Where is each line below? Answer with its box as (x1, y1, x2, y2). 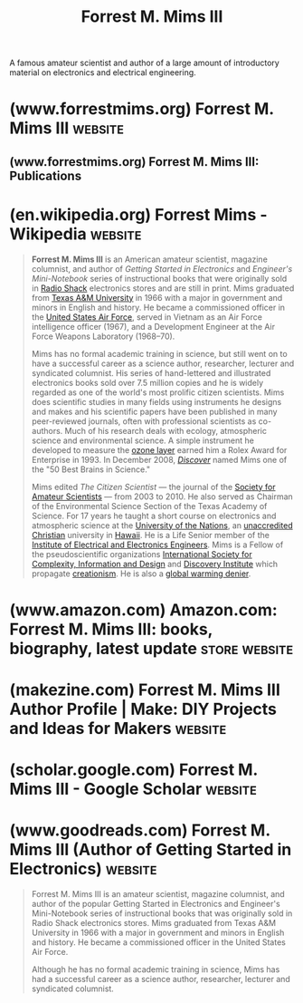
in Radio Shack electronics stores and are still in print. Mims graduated (31, 283, 295, 294)
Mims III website (9, 118, 125, 139)
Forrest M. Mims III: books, (9, 619, 213, 640)
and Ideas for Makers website (9, 718, 227, 739)
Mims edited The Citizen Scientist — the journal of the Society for (31, 481, 276, 492)
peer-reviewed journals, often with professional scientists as (31, 415, 257, 427)
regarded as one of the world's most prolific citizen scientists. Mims (31, 387, 285, 398)
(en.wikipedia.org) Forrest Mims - (9, 204, 269, 225)
